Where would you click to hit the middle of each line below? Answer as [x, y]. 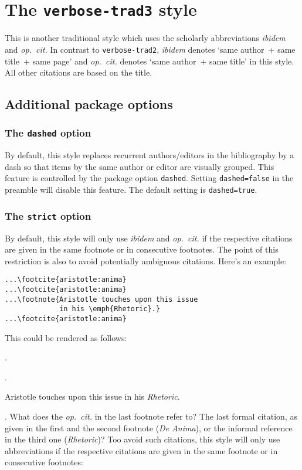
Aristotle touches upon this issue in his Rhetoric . [92, 396]
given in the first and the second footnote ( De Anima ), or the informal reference [149, 428]
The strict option [48, 215]
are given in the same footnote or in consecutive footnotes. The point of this [142, 249]
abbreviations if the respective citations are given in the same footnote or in [141, 450]
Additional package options [89, 104]
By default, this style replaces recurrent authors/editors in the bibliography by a [150, 155]
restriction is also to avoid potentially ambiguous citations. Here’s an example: [146, 260]
